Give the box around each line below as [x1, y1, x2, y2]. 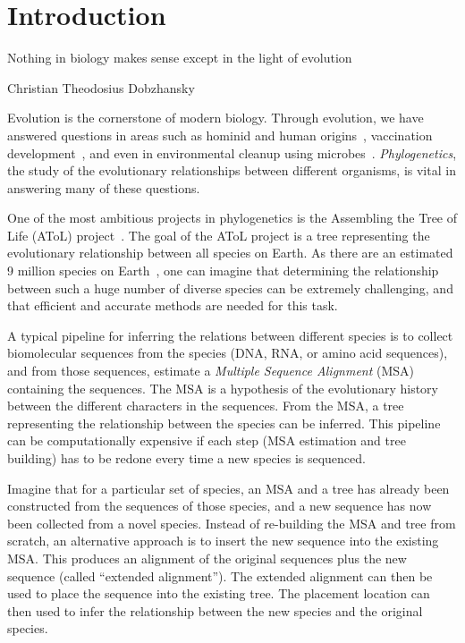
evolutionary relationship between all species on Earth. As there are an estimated [7, 243, 453, 262]
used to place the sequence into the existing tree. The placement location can [7, 584, 430, 603]
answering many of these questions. [7, 178, 200, 197]
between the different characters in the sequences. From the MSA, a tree [7, 396, 404, 415]
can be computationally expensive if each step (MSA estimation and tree [7, 431, 406, 450]
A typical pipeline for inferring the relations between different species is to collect [7, 326, 453, 344]
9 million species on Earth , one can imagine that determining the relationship [7, 261, 439, 280]
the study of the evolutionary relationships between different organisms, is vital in [7, 161, 456, 180]
